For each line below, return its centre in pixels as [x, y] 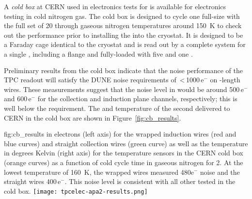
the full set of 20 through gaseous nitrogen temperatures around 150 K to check [123, 25]
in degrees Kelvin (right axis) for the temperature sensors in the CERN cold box [124, 153]
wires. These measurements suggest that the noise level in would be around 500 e [124, 89]
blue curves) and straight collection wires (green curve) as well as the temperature [126, 143]
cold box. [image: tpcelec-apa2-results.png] [76, 191]
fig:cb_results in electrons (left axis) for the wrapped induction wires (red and [120, 134]
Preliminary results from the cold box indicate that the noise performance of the [124, 70]
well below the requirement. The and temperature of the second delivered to [117, 108]
